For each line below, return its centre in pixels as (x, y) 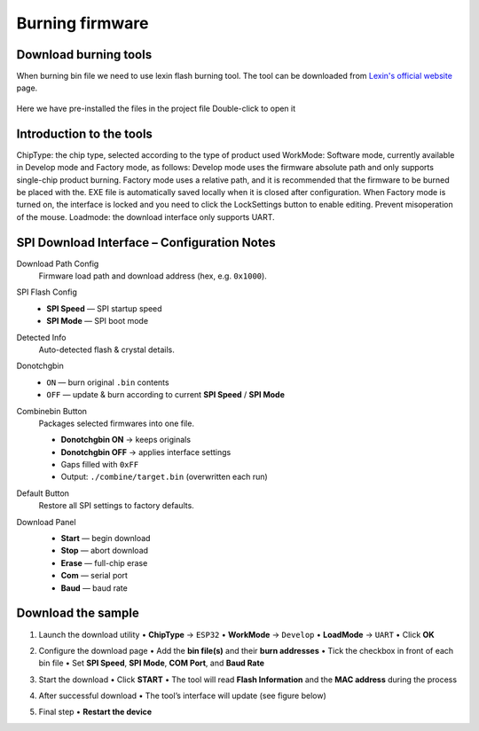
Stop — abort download (105, 551)
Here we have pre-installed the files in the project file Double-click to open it (156, 108)
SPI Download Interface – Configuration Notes (146, 243)
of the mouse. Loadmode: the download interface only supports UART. (145, 216)
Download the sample (78, 613)
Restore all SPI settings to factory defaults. (116, 506)
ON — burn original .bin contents (108, 382)
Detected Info (41, 337)
